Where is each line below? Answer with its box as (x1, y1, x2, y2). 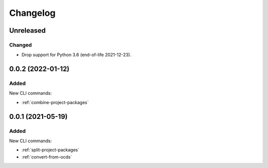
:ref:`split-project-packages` (21, 147, 79, 153)
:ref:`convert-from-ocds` (21, 154, 72, 160)
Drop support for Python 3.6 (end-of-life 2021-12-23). (21, 52, 132, 58)
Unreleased (9, 26, 46, 35)
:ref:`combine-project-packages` (21, 99, 89, 105)
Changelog (9, 7, 56, 18)
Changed (9, 41, 32, 48)
